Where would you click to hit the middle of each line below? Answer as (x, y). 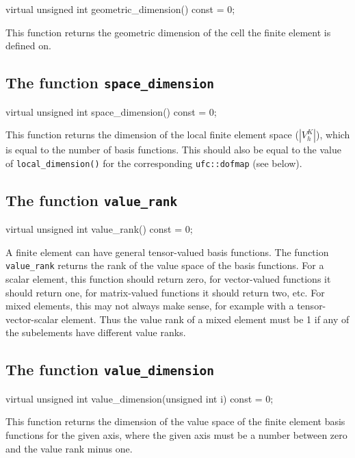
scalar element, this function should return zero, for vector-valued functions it (168, 279)
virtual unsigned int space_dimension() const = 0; (111, 111)
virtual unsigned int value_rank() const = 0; (99, 229)
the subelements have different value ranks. (96, 332)
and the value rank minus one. (69, 448)
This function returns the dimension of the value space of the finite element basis (175, 421)
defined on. (28, 46)
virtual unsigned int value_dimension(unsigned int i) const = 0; (140, 398)
